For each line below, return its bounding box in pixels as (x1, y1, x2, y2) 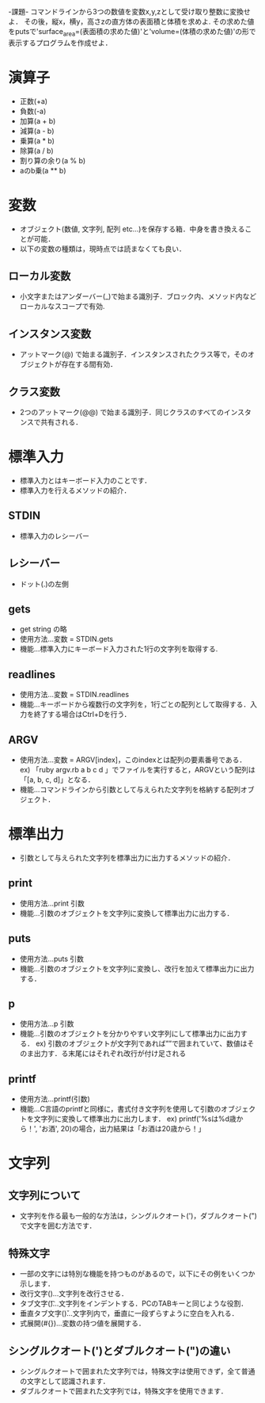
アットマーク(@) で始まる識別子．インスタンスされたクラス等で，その (19, 349, 248, 359)
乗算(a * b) (19, 135, 55, 145)
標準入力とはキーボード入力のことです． (19, 476, 152, 486)
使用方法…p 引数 (19, 1019, 74, 1028)
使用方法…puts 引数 (19, 954, 85, 963)
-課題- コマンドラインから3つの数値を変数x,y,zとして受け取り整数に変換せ (8, 7, 251, 16)
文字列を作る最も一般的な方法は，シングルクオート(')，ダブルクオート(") (19, 1211, 257, 1221)
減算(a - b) (19, 126, 55, 135)
